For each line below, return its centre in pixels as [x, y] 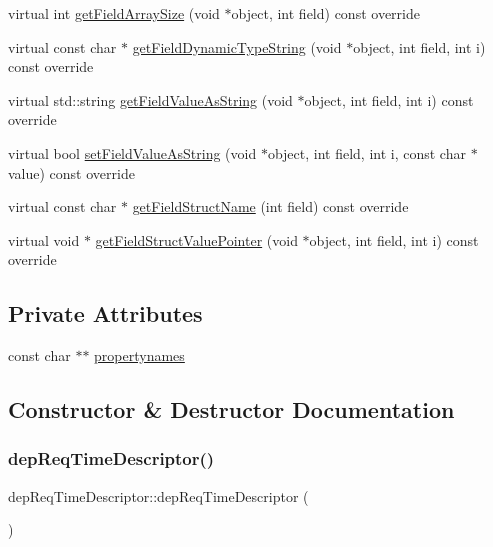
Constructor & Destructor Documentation [231, 409]
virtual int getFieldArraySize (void [114, 13]
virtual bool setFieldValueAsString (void [132, 152]
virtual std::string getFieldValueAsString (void [150, 99]
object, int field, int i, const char [366, 152]
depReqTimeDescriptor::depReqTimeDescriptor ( [158, 495]
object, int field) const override [325, 13]
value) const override [71, 172]
